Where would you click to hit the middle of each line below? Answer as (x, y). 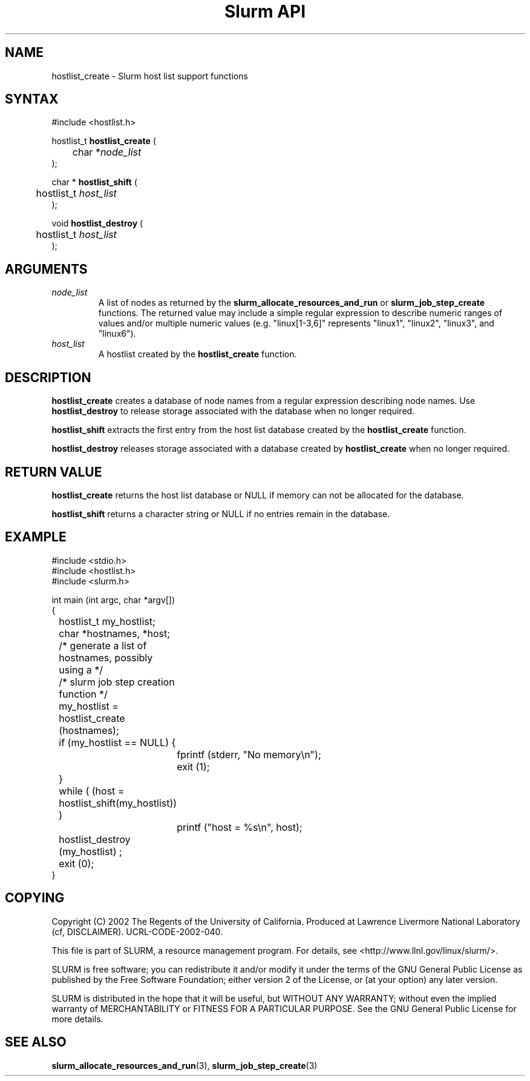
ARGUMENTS (46, 269)
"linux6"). (117, 334)
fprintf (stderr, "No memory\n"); (249, 754)
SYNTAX (32, 99)
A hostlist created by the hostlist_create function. (198, 354)
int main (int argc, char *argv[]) (113, 600)
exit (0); (77, 863)
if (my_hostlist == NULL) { (117, 742)
